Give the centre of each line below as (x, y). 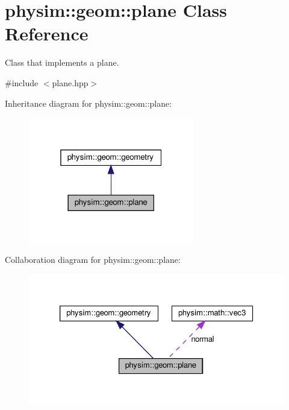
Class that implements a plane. (62, 62)
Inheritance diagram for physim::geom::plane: (89, 103)
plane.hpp (70, 82)
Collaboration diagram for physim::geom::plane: (93, 260)
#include (22, 82)
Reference (47, 33)
